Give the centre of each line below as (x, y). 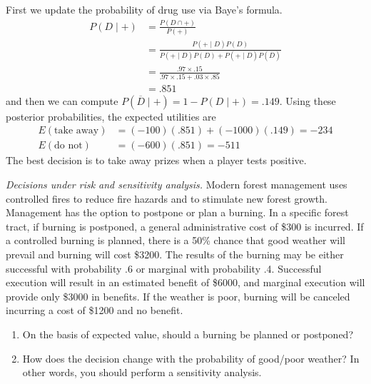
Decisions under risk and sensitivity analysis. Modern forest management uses (177, 185)
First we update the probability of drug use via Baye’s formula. (144, 9)
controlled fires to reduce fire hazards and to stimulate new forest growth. (167, 198)
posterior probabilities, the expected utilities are (111, 116)
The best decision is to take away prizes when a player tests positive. (156, 160)
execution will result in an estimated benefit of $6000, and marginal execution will (185, 282)
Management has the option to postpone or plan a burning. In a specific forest (177, 212)
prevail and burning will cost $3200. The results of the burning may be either (175, 254)
